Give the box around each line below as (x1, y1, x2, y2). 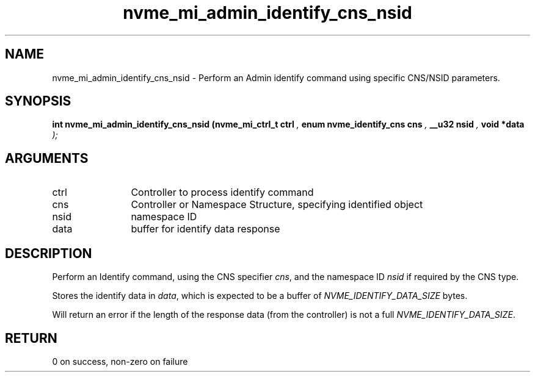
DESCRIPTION (5, 245, 92, 261)
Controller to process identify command (131, 186, 314, 199)
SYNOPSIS (5, 93, 71, 109)
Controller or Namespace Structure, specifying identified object (131, 198, 423, 211)
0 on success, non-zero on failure (52, 356, 188, 367)
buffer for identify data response (131, 223, 280, 235)
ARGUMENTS (5, 150, 89, 166)
